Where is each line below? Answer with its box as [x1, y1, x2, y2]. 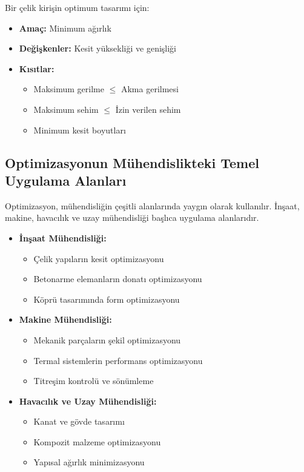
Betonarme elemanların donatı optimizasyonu [33, 272, 202, 285]
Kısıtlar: [19, 62, 55, 75]
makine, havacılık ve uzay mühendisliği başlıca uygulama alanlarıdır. [5, 211, 259, 224]
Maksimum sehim [33, 103, 99, 115]
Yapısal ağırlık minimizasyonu [33, 456, 145, 468]
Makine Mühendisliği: [19, 313, 112, 326]
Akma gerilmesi [121, 83, 179, 95]
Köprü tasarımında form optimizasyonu [33, 292, 180, 305]
